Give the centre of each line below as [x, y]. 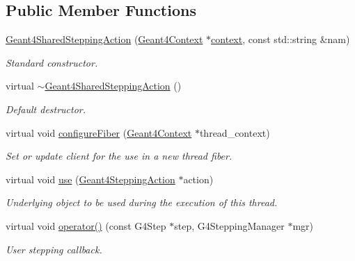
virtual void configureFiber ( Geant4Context [99, 132]
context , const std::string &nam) [281, 39]
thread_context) [235, 132]
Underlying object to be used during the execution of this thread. [142, 202]
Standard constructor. [52, 62]
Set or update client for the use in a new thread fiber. [119, 156]
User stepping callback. [54, 249]
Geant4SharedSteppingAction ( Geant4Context [104, 39]
